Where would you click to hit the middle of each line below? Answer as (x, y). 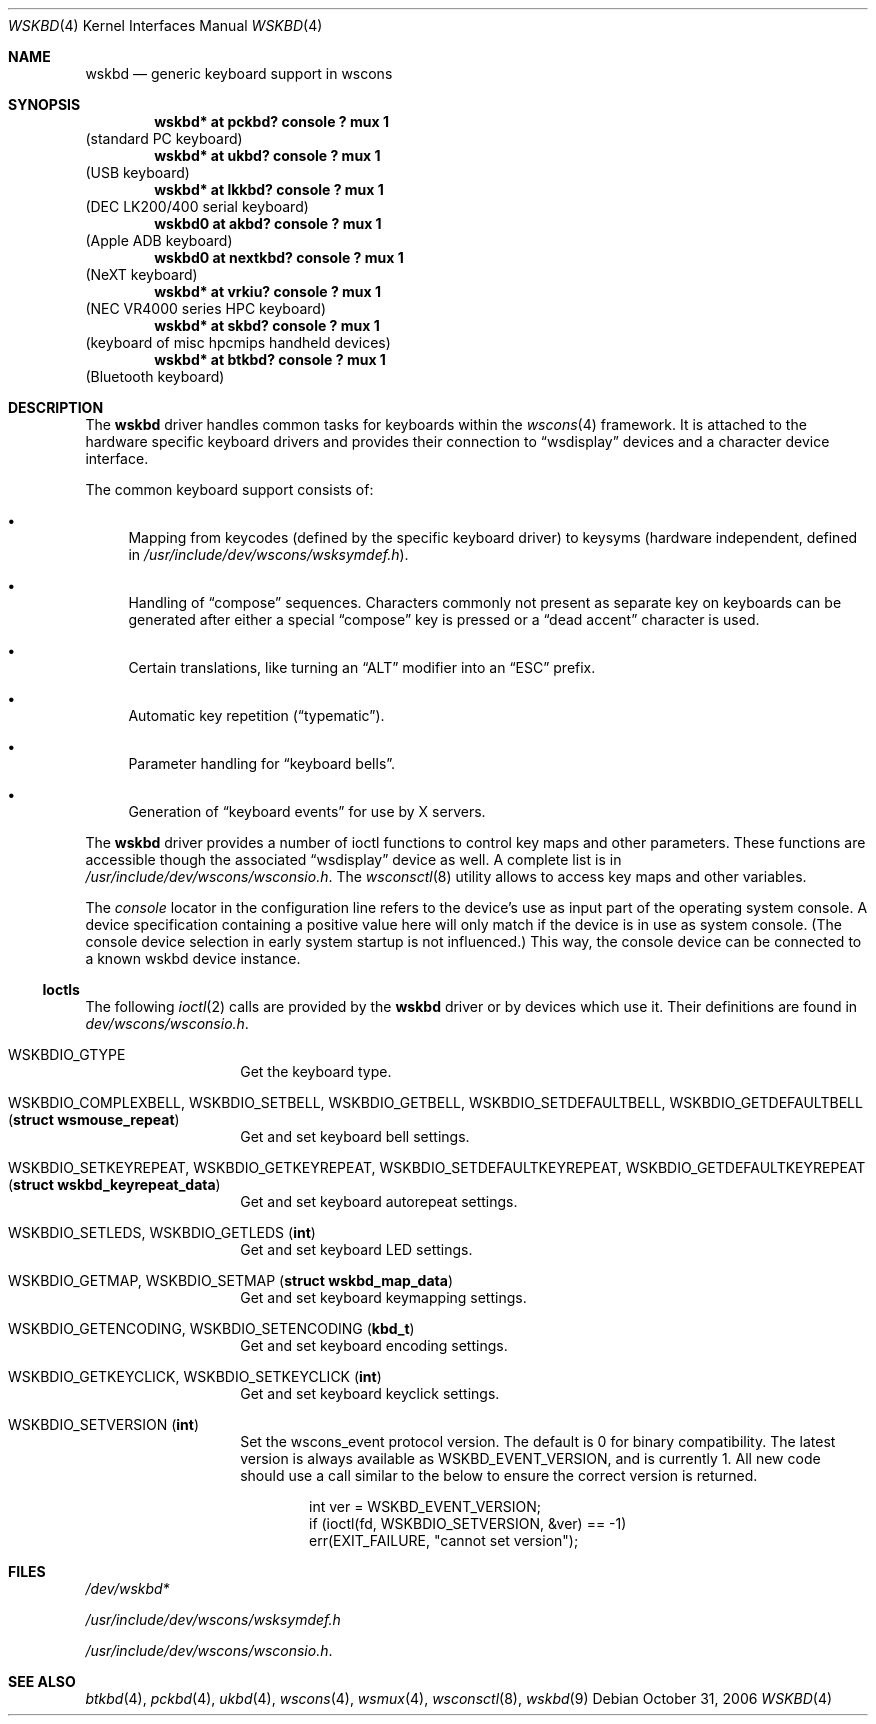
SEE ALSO (42, 1681)
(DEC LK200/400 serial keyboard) (197, 206)
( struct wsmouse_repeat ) (94, 1119)
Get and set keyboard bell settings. (355, 1136)
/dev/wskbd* (127, 1588)
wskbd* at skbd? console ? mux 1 (267, 325)
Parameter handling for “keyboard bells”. (262, 763)
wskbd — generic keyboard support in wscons (239, 73)
